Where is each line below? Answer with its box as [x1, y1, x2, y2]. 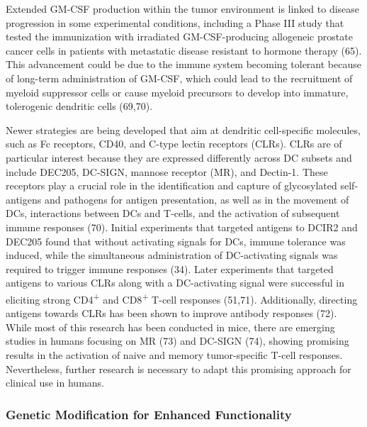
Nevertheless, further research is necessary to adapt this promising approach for [6, 361, 351, 376]
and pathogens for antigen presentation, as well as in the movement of [44, 192, 349, 206]
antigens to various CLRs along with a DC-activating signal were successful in [6, 275, 344, 290]
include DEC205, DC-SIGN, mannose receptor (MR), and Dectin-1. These [6, 164, 328, 179]
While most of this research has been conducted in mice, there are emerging [6, 319, 335, 334]
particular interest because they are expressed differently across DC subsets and [6, 150, 352, 165]
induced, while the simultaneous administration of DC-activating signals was [6, 248, 338, 262]
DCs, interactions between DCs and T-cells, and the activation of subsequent [6, 206, 340, 221]
